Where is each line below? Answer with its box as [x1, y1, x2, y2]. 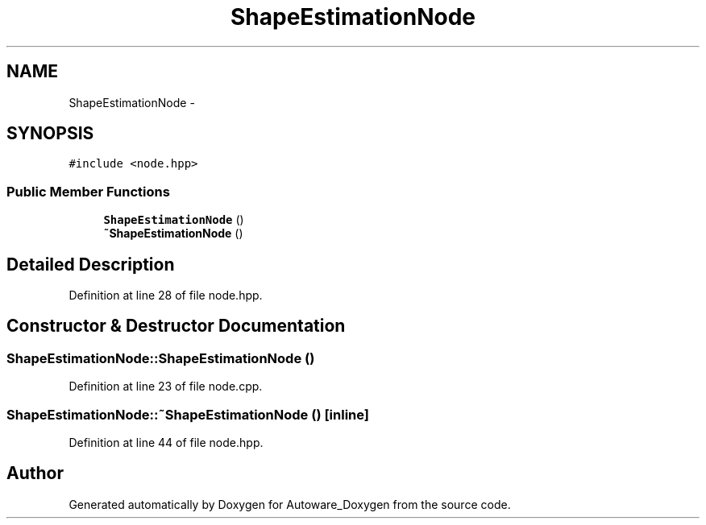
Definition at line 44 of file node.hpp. [69, 436, 264, 449]
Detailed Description [6, 254, 175, 275]
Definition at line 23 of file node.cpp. [69, 379, 263, 394]
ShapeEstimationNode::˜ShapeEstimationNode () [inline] [6, 406, 369, 423]
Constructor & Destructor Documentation [6, 316, 346, 337]
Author [6, 463, 64, 484]
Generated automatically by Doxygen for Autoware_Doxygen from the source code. [69, 497, 511, 511]
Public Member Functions [6, 183, 170, 200]
